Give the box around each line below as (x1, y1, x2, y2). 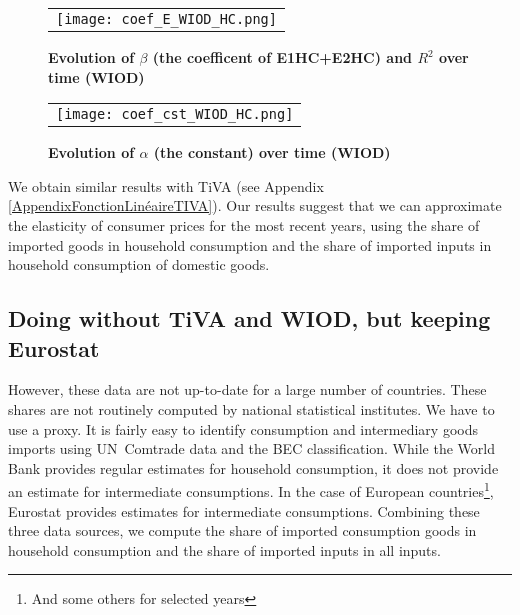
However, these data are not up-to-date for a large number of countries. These (8, 379, 487, 400)
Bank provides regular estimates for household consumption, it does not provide (8, 457, 499, 478)
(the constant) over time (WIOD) (153, 142, 391, 163)
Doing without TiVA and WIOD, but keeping (8, 303, 491, 334)
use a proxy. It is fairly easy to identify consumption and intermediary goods (8, 418, 478, 439)
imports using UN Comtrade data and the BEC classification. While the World (8, 438, 495, 459)
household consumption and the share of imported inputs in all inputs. (8, 539, 441, 560)
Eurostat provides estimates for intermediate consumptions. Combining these (8, 500, 480, 521)
